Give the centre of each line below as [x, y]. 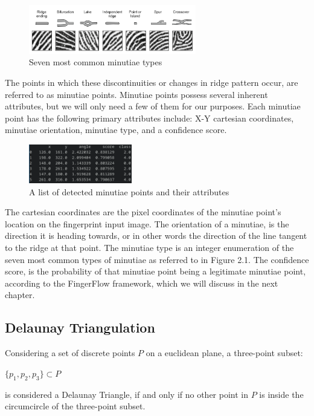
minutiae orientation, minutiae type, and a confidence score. [116, 130]
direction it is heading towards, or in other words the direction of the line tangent [156, 236]
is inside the [281, 394]
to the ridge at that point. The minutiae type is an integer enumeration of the [149, 247]
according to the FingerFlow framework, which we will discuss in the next [142, 283]
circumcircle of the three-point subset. [75, 406]
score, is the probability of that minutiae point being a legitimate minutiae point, [155, 271]
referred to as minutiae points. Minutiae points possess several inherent [136, 94]
